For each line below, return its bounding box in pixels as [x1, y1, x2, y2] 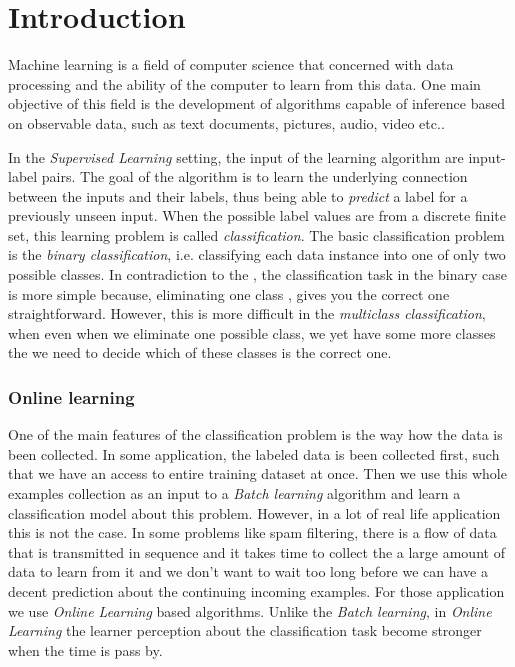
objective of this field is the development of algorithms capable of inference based [8, 93, 505, 114]
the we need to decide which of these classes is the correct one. [8, 342, 392, 363]
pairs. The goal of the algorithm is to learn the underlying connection [41, 166, 468, 187]
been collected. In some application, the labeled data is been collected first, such [8, 443, 500, 464]
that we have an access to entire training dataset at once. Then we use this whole [8, 463, 507, 484]
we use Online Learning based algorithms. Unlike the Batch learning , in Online [8, 600, 492, 621]
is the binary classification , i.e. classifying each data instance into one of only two [8, 244, 506, 265]
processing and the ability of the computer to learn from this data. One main [8, 73, 481, 94]
